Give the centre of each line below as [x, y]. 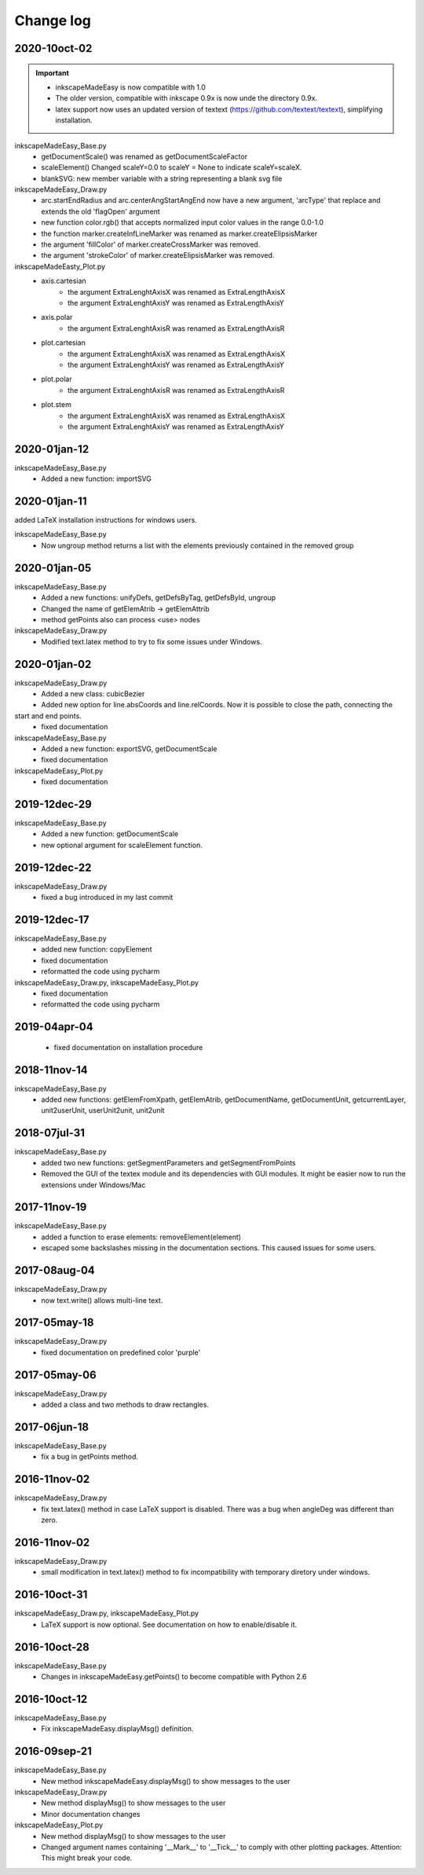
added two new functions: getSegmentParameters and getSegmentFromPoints [168, 1162]
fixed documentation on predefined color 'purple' [121, 1352]
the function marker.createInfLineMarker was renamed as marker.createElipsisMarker [179, 233]
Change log [53, 20]
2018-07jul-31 [50, 1133]
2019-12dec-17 [52, 919]
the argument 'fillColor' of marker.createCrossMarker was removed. [151, 244]
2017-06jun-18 [52, 1427]
